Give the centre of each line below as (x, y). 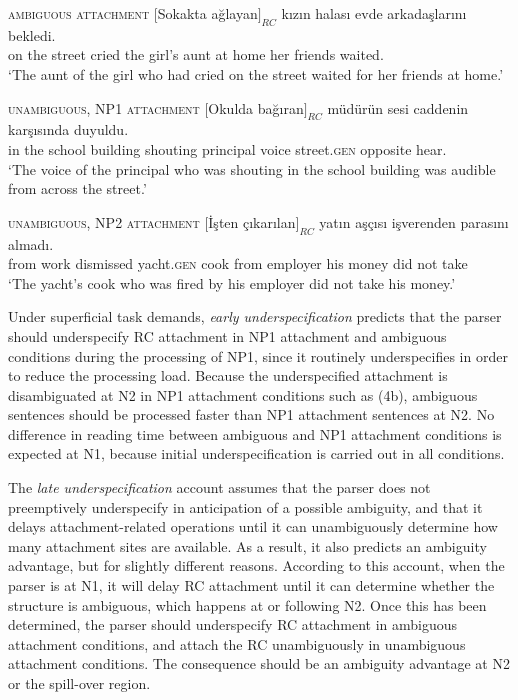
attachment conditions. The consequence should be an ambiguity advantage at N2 (259, 663)
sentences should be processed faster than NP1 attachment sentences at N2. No (251, 414)
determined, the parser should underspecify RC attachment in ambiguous (233, 624)
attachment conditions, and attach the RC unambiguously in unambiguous (237, 643)
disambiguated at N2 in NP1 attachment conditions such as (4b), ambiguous (243, 394)
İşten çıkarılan (252, 221)
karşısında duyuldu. (68, 129)
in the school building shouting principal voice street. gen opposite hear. (227, 148)
